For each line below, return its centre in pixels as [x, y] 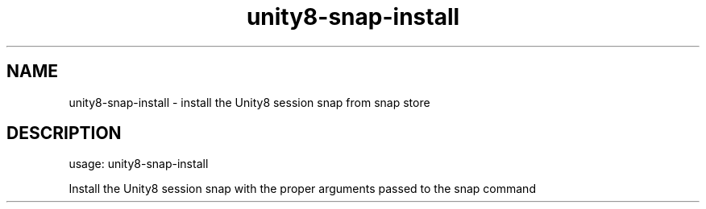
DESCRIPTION [64, 133]
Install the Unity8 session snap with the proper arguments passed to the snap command [302, 189]
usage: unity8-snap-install [139, 164]
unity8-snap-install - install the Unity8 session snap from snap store [249, 102]
